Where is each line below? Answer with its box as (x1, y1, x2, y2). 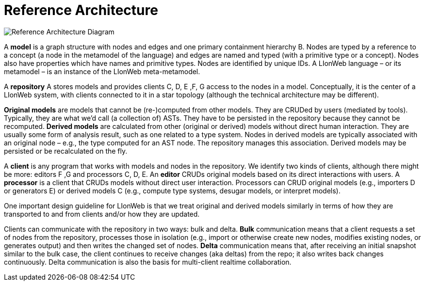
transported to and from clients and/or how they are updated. (4, 209, 200, 218)
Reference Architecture (4, 2, 158, 18)
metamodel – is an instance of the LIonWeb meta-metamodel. (4, 67, 200, 76)
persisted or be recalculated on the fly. (4, 146, 128, 155)
